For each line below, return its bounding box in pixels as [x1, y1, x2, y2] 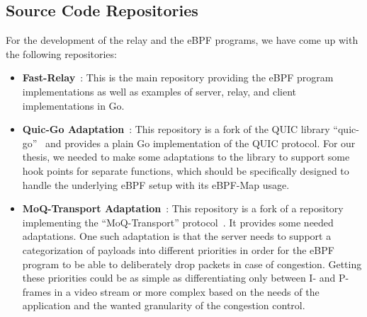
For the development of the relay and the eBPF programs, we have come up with [6, 33, 358, 47]
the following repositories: [6, 46, 117, 61]
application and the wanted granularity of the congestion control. [22, 298, 305, 313]
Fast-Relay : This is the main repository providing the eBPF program [22, 70, 334, 85]
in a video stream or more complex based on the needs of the [54, 284, 320, 299]
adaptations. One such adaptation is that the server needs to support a [22, 229, 332, 243]
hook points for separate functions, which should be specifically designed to [22, 163, 349, 178]
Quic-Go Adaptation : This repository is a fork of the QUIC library [22, 122, 330, 137]
